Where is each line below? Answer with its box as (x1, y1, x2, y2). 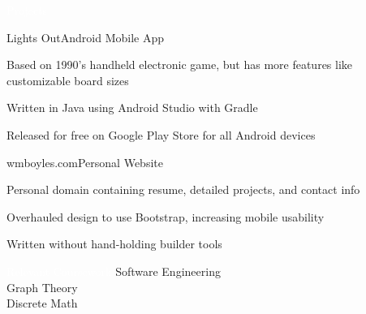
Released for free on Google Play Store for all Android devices (6, 126, 316, 143)
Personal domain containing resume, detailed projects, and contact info (6, 181, 360, 198)
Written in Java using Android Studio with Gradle (6, 99, 258, 116)
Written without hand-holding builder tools (6, 235, 222, 252)
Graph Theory (6, 278, 78, 295)
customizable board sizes (6, 71, 129, 88)
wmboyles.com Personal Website (6, 153, 163, 170)
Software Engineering (115, 262, 221, 279)
